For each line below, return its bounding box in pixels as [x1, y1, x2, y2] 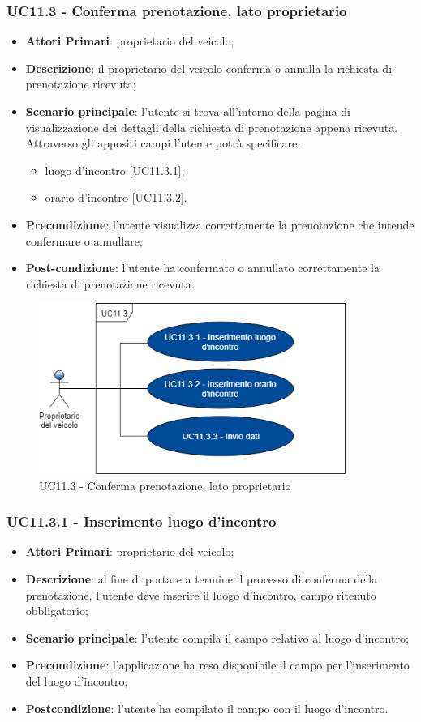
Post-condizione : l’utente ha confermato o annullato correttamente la [25, 259, 380, 276]
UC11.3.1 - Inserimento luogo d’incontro [6, 511, 277, 532]
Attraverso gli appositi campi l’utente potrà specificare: [25, 135, 301, 152]
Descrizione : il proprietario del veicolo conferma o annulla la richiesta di [25, 59, 393, 76]
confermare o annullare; [25, 232, 143, 249]
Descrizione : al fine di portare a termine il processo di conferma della [25, 570, 378, 587]
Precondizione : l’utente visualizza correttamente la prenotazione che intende [25, 216, 415, 233]
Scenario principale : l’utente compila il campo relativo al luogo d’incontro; [25, 629, 409, 646]
